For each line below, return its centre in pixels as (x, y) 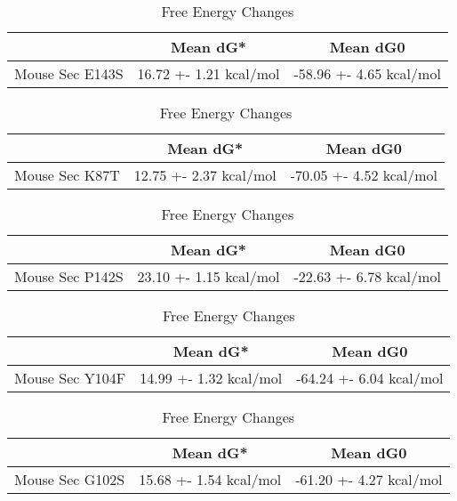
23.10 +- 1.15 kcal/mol (208, 276)
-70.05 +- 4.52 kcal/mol (364, 175)
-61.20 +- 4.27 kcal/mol (369, 479)
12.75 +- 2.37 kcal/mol (205, 175)
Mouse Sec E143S (69, 73)
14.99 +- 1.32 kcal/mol (211, 378)
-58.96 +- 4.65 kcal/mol (367, 73)
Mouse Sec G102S (70, 479)
